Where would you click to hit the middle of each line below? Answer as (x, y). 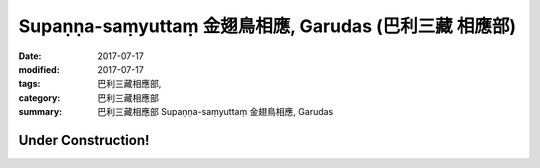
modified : (39, 69)
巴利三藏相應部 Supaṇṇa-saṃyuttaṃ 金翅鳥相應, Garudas (215, 112)
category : (39, 97)
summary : (40, 112)
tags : (29, 84)
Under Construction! (84, 140)
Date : (30, 56)
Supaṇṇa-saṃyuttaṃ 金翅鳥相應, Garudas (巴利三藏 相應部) (267, 26)
